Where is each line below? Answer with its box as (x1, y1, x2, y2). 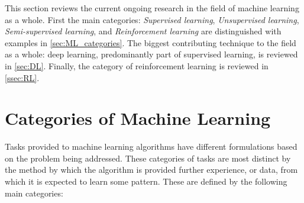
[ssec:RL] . (5, 71, 40, 83)
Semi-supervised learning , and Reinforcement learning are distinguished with (5, 25, 282, 37)
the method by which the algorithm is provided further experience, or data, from (5, 163, 298, 176)
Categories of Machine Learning (5, 106, 271, 130)
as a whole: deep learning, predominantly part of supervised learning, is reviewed (5, 48, 298, 60)
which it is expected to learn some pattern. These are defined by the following (5, 175, 287, 188)
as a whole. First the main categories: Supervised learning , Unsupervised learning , (5, 13, 299, 25)
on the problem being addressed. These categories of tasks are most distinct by (5, 152, 291, 164)
